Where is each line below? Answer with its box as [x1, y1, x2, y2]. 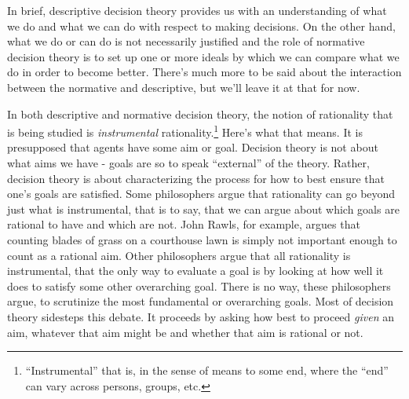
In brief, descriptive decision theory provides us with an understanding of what [7, 2, 387, 18]
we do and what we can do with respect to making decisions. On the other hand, [7, 17, 396, 34]
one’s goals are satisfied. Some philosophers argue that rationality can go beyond [7, 185, 396, 202]
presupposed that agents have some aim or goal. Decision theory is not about [7, 139, 378, 156]
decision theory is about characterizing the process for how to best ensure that [7, 170, 385, 186]
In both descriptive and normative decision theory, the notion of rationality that [7, 105, 393, 122]
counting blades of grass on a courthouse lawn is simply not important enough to [7, 231, 397, 247]
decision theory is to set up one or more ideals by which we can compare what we [7, 48, 400, 64]
